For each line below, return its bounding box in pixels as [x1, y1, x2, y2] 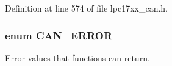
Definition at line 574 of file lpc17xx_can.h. [5, 2, 168, 14]
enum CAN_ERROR [5, 27, 113, 42]
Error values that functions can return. [5, 51, 150, 64]
